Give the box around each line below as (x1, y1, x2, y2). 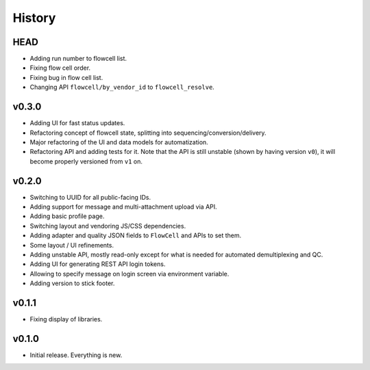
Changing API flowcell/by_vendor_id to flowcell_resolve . (29, 83, 215, 92)
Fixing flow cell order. (29, 64, 91, 72)
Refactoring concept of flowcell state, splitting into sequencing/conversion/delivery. (29, 129, 267, 137)
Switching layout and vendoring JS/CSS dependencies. (29, 222, 186, 230)
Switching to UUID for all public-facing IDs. (29, 193, 151, 201)
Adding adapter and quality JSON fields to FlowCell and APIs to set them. (29, 231, 242, 239)
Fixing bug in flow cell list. (29, 73, 103, 81)
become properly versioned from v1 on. (29, 157, 143, 166)
